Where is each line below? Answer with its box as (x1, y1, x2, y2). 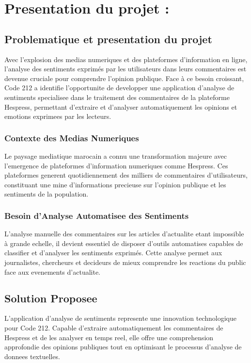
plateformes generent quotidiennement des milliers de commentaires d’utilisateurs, (4, 170, 248, 180)
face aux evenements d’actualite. (4, 266, 101, 277)
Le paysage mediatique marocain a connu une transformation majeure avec (4, 150, 227, 161)
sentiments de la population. (4, 189, 89, 199)
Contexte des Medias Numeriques (4, 132, 139, 144)
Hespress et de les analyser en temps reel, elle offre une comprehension (4, 332, 214, 342)
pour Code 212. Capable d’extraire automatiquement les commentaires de (4, 322, 223, 332)
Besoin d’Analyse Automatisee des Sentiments (4, 209, 189, 221)
